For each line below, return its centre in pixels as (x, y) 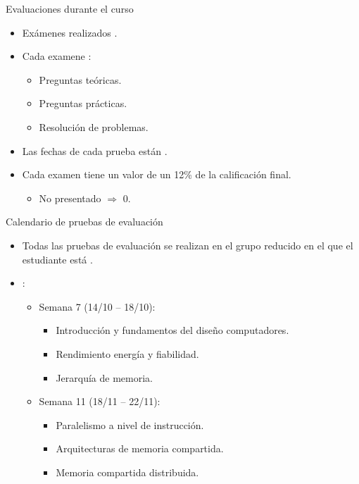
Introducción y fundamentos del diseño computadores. (172, 330)
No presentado (70, 198)
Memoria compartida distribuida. (127, 472)
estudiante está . (57, 259)
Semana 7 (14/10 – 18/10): (97, 306)
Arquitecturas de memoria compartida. (140, 448)
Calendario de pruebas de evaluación (84, 222)
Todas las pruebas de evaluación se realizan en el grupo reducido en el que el (188, 245)
